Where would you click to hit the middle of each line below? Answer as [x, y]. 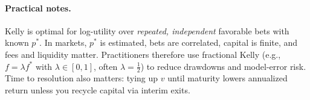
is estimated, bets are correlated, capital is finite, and [199, 42]
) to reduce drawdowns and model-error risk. [223, 66]
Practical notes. [38, 8]
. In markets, [63, 42]
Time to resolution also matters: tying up [82, 78]
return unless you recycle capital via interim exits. [98, 90]
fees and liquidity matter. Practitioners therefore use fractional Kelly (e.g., [143, 54]
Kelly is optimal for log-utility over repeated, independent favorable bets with [147, 30]
